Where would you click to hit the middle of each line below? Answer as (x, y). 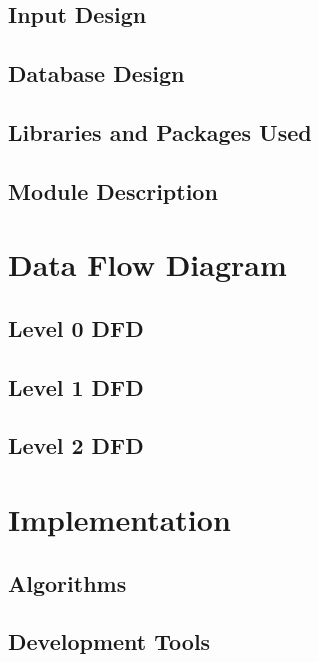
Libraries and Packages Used (160, 131)
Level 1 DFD (76, 386)
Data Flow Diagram (147, 264)
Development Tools (109, 641)
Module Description (113, 190)
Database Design (96, 73)
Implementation (119, 519)
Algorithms (67, 582)
